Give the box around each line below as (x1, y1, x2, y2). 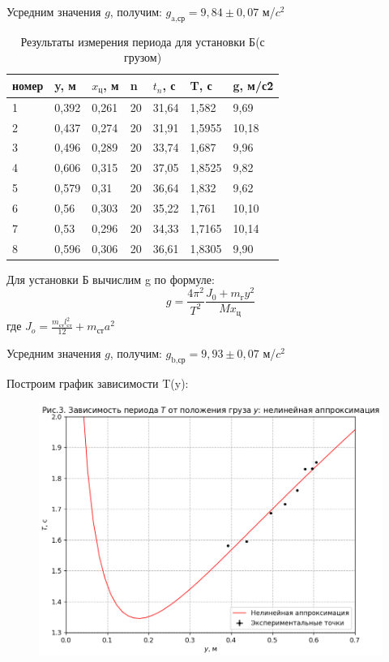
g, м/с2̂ (233, 77, 274, 94)
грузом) (124, 49, 162, 66)
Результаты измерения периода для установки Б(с (20, 32, 265, 49)
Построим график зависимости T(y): (6, 374, 189, 391)
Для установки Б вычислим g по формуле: (6, 270, 215, 287)
